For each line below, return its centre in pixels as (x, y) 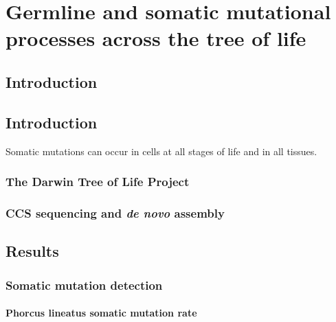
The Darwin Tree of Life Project (98, 182)
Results (32, 251)
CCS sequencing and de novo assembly (115, 212)
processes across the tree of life (156, 38)
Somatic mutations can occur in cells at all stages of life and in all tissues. (161, 151)
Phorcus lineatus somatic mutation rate (101, 313)
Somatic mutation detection (84, 285)
